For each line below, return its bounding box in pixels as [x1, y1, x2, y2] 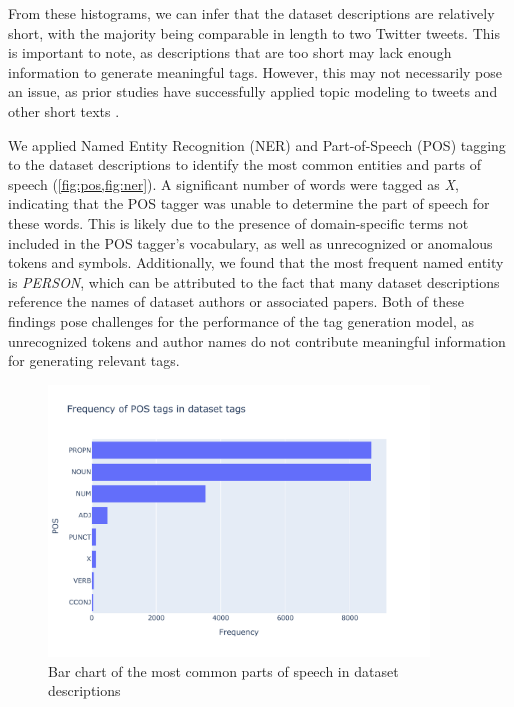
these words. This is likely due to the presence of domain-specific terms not [8, 212, 469, 233]
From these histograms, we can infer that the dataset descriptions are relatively [8, 3, 495, 23]
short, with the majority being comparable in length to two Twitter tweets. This [8, 22, 500, 43]
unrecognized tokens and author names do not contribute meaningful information [8, 330, 506, 351]
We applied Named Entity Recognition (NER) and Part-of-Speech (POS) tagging [8, 134, 506, 155]
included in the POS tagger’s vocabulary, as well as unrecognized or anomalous [8, 232, 493, 253]
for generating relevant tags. [8, 350, 180, 371]
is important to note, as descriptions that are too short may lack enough [8, 42, 452, 63]
